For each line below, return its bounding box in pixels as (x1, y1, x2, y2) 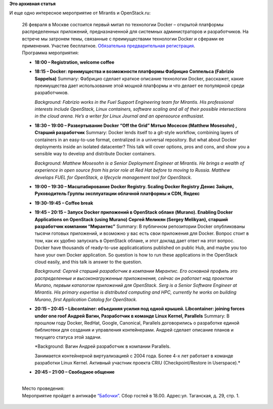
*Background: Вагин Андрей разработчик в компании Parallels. (34, 343, 171, 349)
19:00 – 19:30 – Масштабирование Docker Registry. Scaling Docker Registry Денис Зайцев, (34, 183, 234, 189)
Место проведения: (22, 385, 65, 392)
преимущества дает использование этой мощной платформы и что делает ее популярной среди (34, 83, 245, 89)
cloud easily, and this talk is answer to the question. (34, 259, 143, 265)
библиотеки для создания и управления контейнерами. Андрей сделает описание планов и (34, 327, 234, 333)
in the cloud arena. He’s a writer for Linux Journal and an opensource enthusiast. (34, 113, 205, 119)
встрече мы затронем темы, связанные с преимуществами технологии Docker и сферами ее (22, 35, 224, 42)
